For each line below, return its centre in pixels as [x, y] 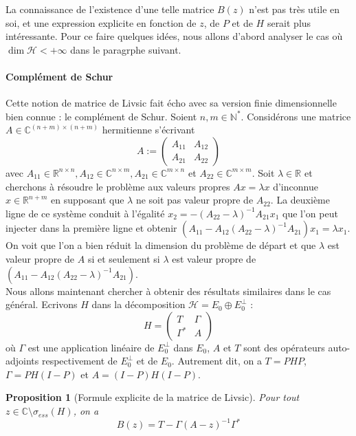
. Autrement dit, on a [216, 361]
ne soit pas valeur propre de [194, 200]
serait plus [289, 22]
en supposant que [88, 200]
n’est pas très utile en [294, 9]
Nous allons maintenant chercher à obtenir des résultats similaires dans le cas [168, 291]
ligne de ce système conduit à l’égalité [85, 213]
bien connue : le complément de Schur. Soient [101, 116]
